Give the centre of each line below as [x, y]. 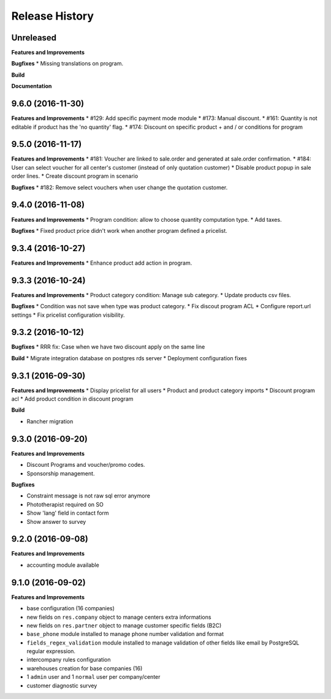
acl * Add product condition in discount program [72, 399]
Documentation [32, 86]
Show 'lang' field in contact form [68, 513]
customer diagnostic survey [62, 686]
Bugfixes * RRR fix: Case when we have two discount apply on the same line [108, 347]
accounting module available [63, 565]
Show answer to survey [56, 521]
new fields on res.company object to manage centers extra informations [119, 617]
